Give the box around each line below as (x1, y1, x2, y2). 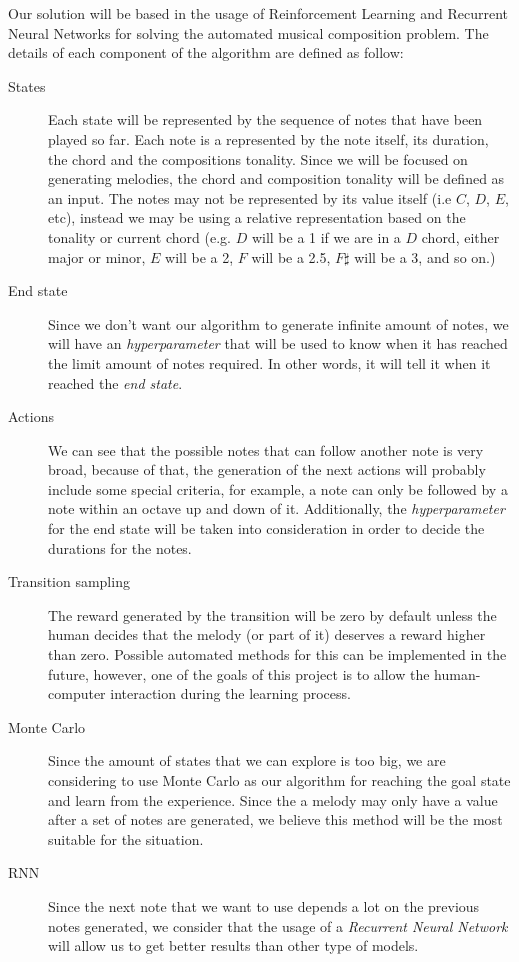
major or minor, (48, 246, 146, 267)
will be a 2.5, (251, 246, 331, 267)
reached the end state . (48, 372, 183, 393)
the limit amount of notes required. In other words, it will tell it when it (48, 352, 491, 373)
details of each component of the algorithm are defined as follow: (8, 42, 404, 63)
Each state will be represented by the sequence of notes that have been (48, 109, 483, 130)
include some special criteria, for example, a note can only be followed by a (48, 478, 508, 499)
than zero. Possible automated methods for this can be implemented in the (48, 644, 507, 665)
